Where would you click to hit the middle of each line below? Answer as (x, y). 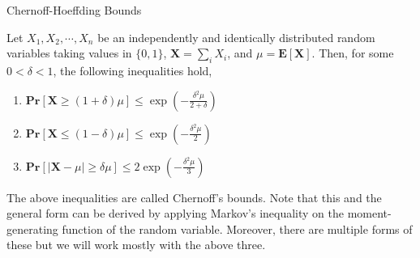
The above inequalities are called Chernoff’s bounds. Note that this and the (194, 197)
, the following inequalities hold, (133, 70)
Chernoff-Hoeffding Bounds (74, 10)
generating (32, 228)
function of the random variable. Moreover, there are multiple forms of (237, 228)
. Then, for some (353, 53)
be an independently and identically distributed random (236, 37)
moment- (369, 213)
